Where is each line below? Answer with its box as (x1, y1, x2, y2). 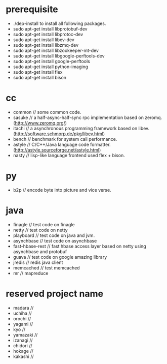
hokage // (13, 348, 33, 354)
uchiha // (13, 310, 32, 316)
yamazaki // (13, 331, 38, 338)
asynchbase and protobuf (13, 248, 67, 255)
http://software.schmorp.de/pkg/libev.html (15, 131, 103, 137)
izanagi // (13, 337, 33, 343)
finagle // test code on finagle (13, 221, 75, 227)
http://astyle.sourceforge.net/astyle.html (15, 146, 100, 153)
